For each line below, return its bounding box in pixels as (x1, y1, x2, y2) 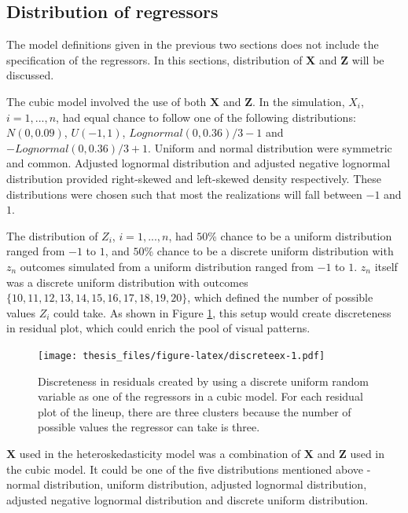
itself (374, 258, 398, 274)
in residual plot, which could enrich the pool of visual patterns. (6, 320, 311, 336)
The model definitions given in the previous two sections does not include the (6, 36, 379, 53)
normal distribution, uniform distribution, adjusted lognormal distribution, (6, 476, 367, 493)
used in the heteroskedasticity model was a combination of (19, 445, 301, 461)
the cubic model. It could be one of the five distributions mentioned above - (6, 460, 371, 477)
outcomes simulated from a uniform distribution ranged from (20, 258, 314, 274)
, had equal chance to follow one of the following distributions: (56, 108, 356, 125)
